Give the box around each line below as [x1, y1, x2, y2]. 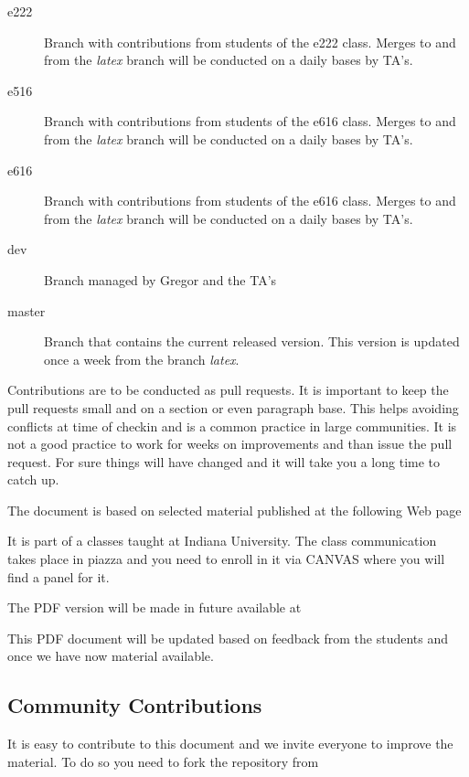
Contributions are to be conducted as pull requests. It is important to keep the [7, 380, 449, 399]
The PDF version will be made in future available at [7, 598, 302, 617]
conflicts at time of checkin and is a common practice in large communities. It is [7, 416, 457, 435]
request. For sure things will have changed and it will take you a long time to [7, 452, 441, 471]
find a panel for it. [7, 567, 110, 586]
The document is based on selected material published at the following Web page [7, 500, 462, 519]
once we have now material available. [7, 646, 214, 665]
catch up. [7, 470, 59, 489]
